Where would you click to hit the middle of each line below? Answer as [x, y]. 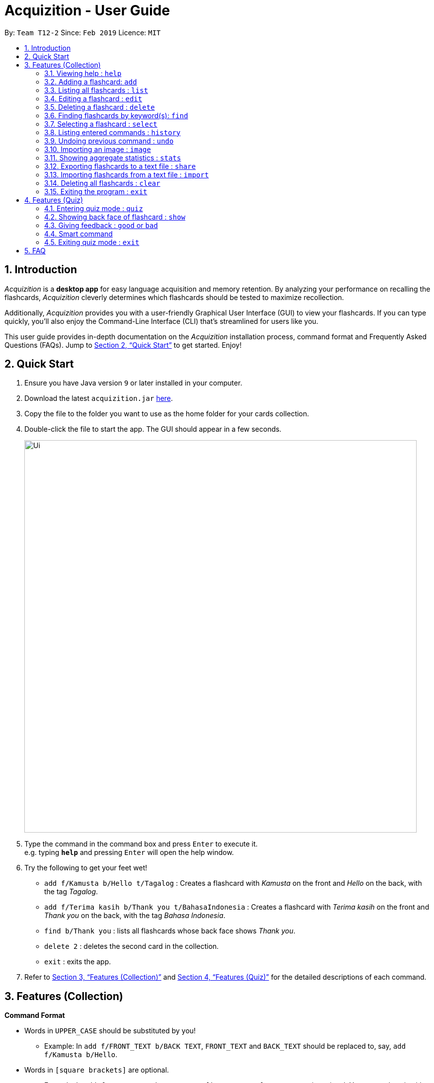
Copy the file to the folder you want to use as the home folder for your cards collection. [167, 414]
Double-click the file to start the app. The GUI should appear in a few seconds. [153, 429]
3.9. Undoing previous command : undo [109, 141]
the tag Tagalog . [71, 892]
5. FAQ [35, 250]
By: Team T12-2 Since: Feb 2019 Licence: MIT [83, 32]
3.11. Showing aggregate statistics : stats [113, 157]
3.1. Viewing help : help [83, 73]
